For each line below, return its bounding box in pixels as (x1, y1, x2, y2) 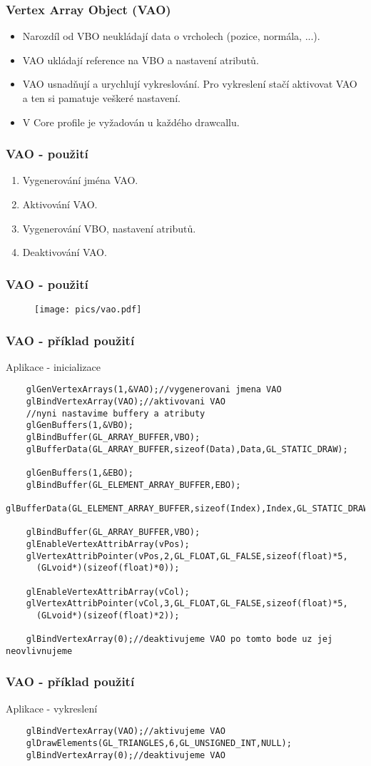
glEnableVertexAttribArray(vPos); (26, 539, 190, 549)
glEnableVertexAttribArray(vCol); (26, 586, 190, 597)
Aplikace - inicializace (6, 359, 101, 374)
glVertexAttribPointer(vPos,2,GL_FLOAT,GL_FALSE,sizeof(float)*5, (26, 551, 348, 561)
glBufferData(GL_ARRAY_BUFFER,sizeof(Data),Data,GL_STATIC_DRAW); (26, 444, 348, 454)
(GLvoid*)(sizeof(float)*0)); (36, 563, 180, 573)
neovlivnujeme (6, 645, 73, 656)
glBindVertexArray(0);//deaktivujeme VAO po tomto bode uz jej (26, 634, 333, 645)
